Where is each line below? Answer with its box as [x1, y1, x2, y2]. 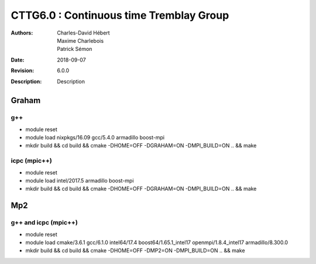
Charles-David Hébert [57, 29, 111, 36]
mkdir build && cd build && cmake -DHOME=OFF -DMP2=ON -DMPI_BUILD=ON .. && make [25, 247, 245, 254]
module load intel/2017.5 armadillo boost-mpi [25, 177, 134, 184]
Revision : [11, 67, 35, 74]
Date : [11, 56, 25, 63]
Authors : [11, 29, 33, 36]
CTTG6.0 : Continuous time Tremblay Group [11, 9, 229, 22]
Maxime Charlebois [57, 37, 104, 44]
